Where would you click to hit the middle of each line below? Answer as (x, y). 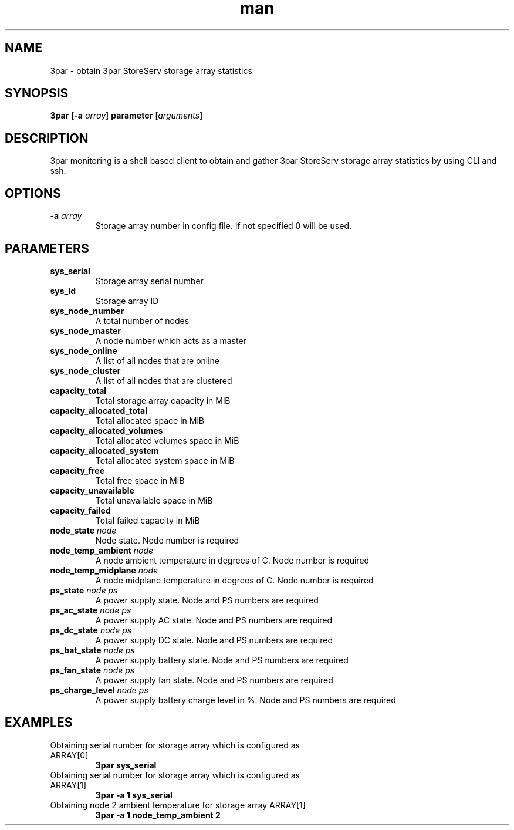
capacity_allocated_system (104, 450)
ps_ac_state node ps (91, 610)
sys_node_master (86, 330)
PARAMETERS (47, 248)
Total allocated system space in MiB (165, 460)
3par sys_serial (126, 765)
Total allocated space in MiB (150, 420)
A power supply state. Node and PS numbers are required (207, 600)
